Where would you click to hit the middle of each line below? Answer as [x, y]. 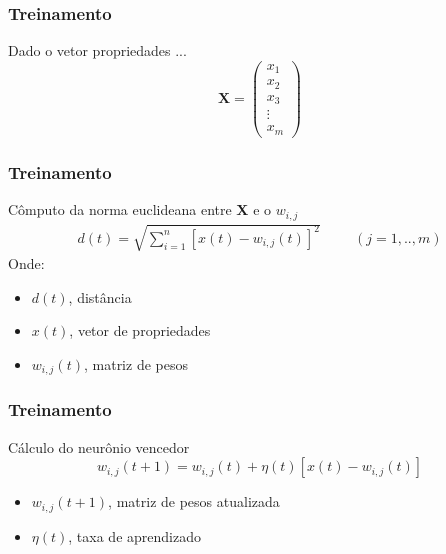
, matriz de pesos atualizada [194, 501]
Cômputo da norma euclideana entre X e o [140, 209]
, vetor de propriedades [140, 330]
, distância [100, 296]
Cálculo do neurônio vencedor [99, 446]
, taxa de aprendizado [134, 535]
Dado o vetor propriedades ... [97, 50]
